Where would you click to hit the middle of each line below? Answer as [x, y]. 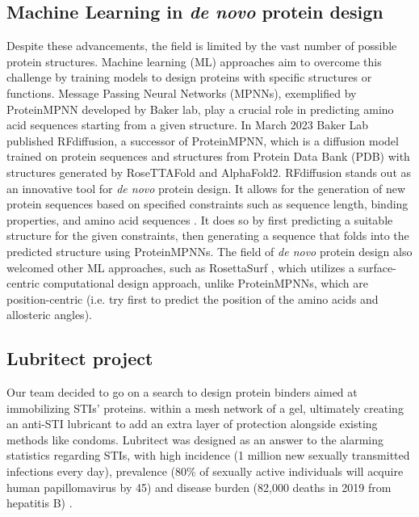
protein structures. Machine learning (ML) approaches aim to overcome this [194, 61]
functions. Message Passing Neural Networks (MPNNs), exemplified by [182, 92]
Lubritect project [80, 358]
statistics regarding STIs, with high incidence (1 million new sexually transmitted [208, 455]
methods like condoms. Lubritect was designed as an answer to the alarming [195, 439]
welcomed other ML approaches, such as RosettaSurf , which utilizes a [180, 267]
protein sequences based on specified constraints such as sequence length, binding [207, 204]
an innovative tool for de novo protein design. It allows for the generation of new [206, 188]
